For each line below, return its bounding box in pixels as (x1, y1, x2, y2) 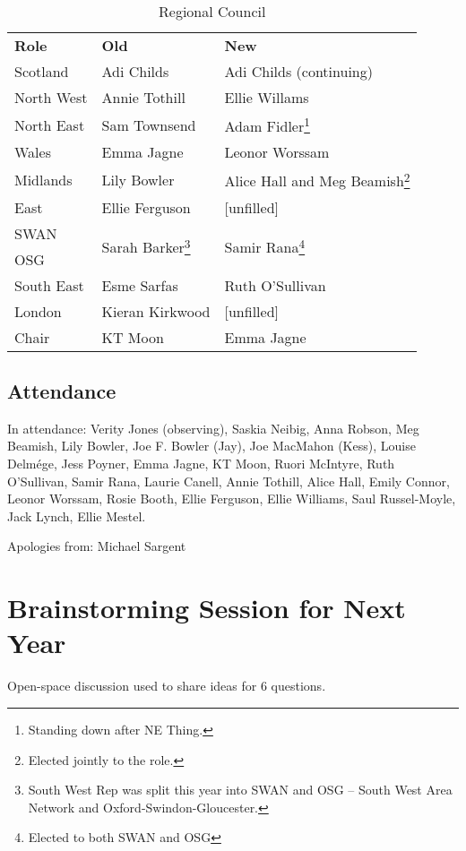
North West (14, 87, 88, 107)
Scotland (14, 61, 69, 82)
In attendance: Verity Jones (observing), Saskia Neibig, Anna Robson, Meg (7, 418, 419, 437)
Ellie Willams (224, 87, 309, 107)
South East (14, 274, 84, 296)
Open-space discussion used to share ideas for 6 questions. (7, 676, 326, 695)
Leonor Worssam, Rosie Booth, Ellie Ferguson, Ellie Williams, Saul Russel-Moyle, (7, 489, 456, 508)
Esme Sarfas (101, 274, 178, 296)
